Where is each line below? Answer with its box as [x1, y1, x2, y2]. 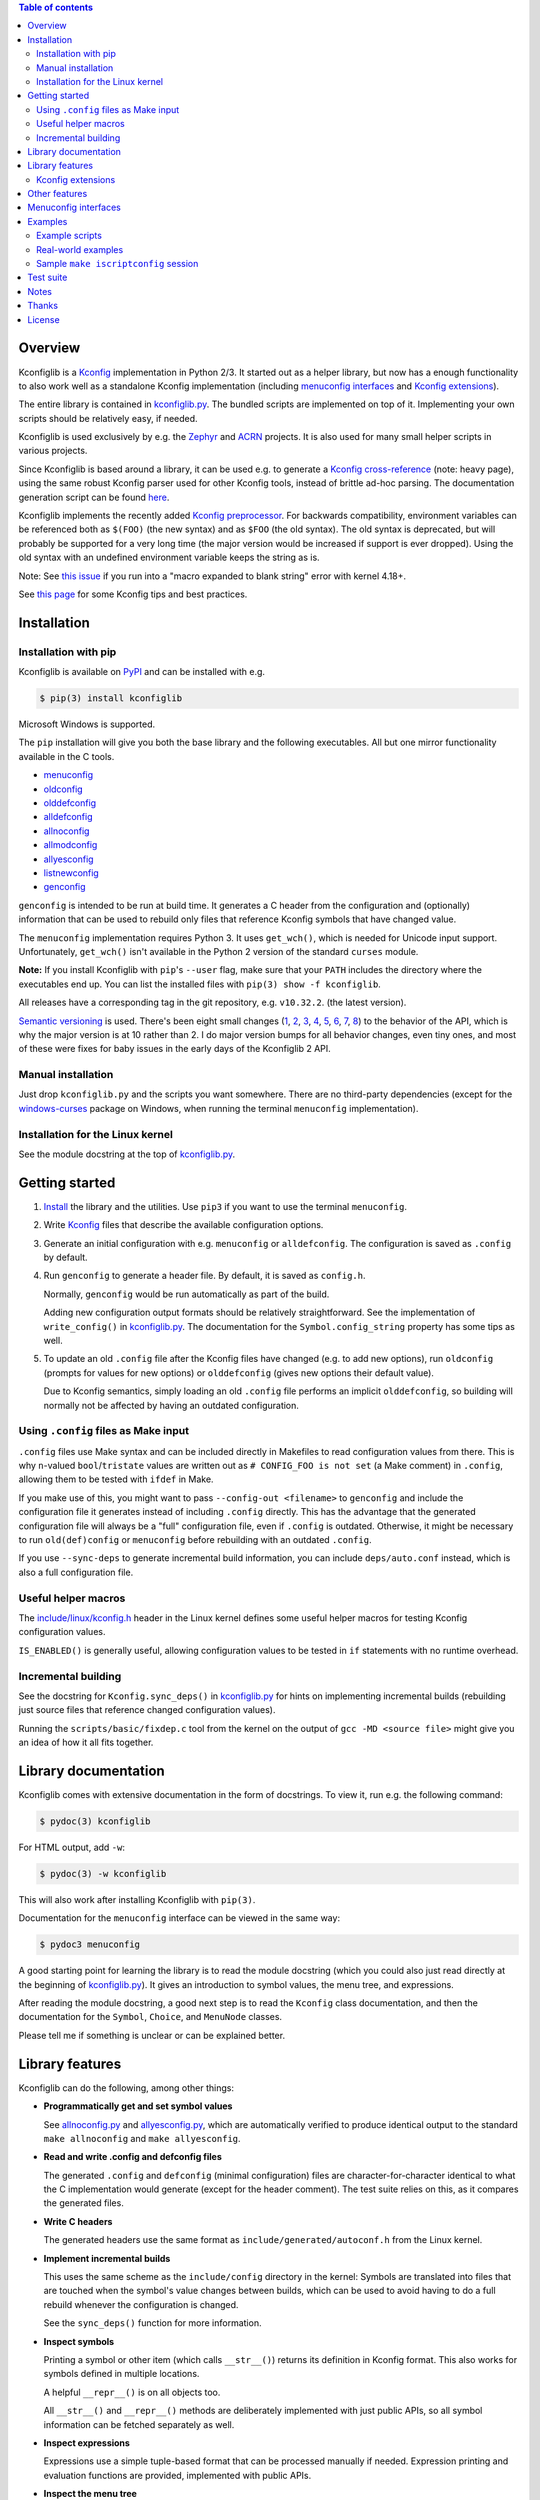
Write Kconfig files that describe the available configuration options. [43, 1219, 324, 1231]
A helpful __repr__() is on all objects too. [43, 2386, 221, 2398]
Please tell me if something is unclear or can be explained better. [18, 2029, 285, 2041]
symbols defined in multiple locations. [43, 2368, 200, 2380]
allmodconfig [43, 839, 98, 851]
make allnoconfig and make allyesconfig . [43, 2132, 241, 2144]
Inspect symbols [43, 2335, 115, 2347]
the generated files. [43, 2197, 124, 2209]
